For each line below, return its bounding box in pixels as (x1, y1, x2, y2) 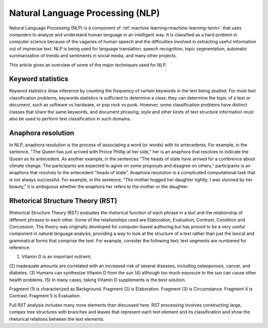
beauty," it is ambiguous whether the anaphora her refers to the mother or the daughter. (9, 184, 189, 190)
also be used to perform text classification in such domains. (9, 115, 132, 121)
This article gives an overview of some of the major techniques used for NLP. (9, 62, 167, 68)
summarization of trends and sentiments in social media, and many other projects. (9, 53, 177, 59)
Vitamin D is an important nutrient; (21, 254, 92, 260)
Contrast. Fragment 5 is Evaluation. (9, 293, 81, 299)
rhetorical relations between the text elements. (9, 316, 105, 322)
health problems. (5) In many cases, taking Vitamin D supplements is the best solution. (9, 277, 186, 283)
